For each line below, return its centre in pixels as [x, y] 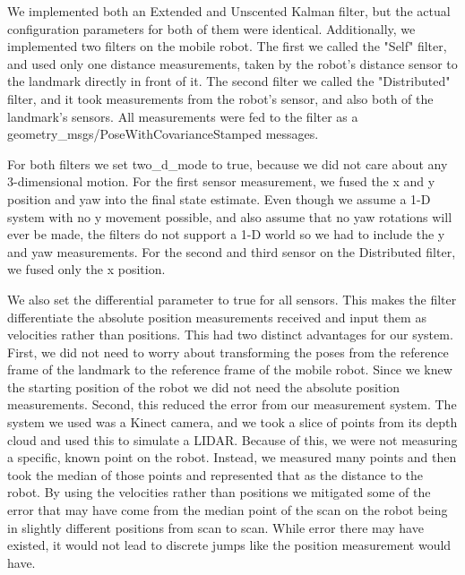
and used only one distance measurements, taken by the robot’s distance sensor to [232, 63]
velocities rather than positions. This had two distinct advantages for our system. [230, 335]
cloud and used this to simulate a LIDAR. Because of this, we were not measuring [232, 439]
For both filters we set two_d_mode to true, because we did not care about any [228, 163]
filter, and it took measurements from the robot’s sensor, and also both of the [220, 98]
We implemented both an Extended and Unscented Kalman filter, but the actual [229, 11]
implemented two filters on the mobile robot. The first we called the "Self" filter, [227, 46]
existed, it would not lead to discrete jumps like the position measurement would [229, 545]
